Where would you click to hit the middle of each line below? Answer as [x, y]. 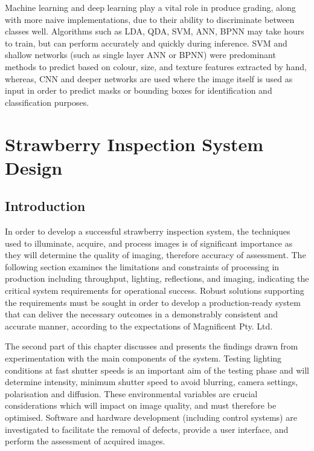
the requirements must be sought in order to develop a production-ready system [153, 302]
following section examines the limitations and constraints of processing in [142, 266]
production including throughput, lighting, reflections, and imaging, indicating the [157, 278]
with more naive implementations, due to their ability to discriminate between [150, 19]
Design [34, 167]
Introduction [45, 206]
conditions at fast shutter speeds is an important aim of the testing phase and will [157, 370]
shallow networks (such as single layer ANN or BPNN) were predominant [140, 55]
